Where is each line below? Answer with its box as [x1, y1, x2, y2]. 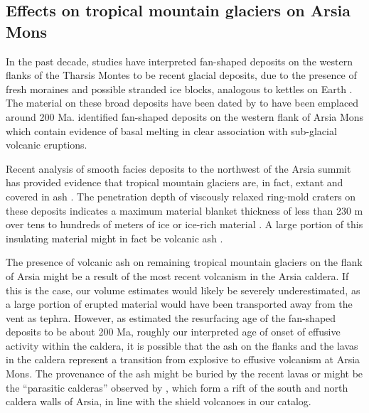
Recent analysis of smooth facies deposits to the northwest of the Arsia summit [6, 161, 351, 176]
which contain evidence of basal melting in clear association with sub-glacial [6, 123, 337, 138]
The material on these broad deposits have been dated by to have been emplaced [6, 95, 359, 110]
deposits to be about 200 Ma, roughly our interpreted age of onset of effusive [6, 324, 341, 339]
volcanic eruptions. [6, 137, 87, 152]
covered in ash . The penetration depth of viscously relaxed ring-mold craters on [6, 188, 356, 203]
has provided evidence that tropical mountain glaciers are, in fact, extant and [6, 175, 343, 190]
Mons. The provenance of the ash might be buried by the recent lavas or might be [6, 366, 363, 381]
